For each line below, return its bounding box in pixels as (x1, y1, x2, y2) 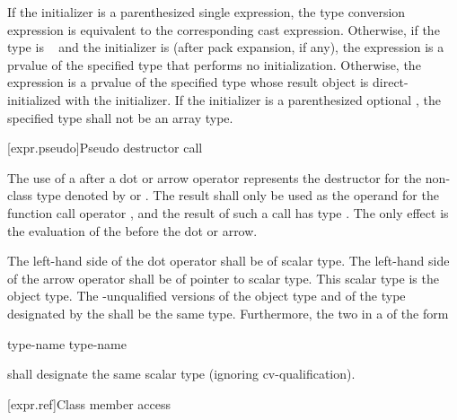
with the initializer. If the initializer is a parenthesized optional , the (65, 90, 441, 109)
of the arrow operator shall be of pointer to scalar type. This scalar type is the (7, 268, 439, 287)
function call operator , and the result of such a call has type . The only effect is (7, 203, 449, 222)
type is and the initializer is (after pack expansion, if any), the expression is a (7, 38, 444, 57)
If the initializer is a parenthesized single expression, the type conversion (7, 3, 406, 21)
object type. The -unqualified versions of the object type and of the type (7, 286, 406, 305)
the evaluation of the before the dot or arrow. (7, 221, 258, 240)
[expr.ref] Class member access (7, 394, 171, 413)
